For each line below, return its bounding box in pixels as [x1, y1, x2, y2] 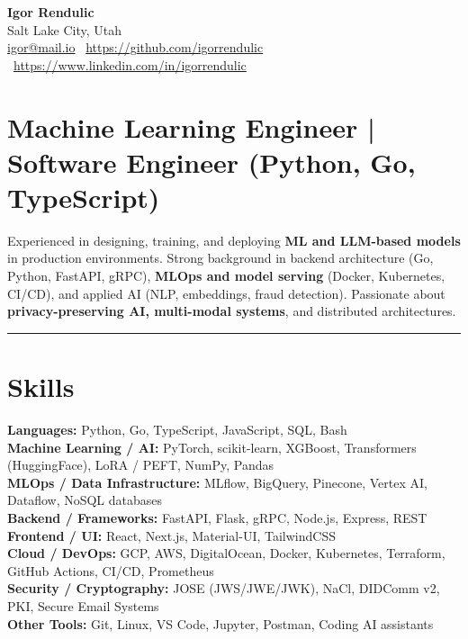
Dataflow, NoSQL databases [7, 490, 163, 509]
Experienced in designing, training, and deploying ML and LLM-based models [7, 230, 461, 249]
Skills [7, 368, 75, 405]
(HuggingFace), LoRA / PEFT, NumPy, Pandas [7, 455, 274, 474]
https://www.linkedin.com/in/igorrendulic [13, 55, 247, 74]
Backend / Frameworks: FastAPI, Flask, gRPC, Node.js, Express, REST [7, 508, 427, 526]
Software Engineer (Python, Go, [7, 143, 416, 180]
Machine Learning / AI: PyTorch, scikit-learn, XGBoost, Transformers [7, 437, 417, 456]
